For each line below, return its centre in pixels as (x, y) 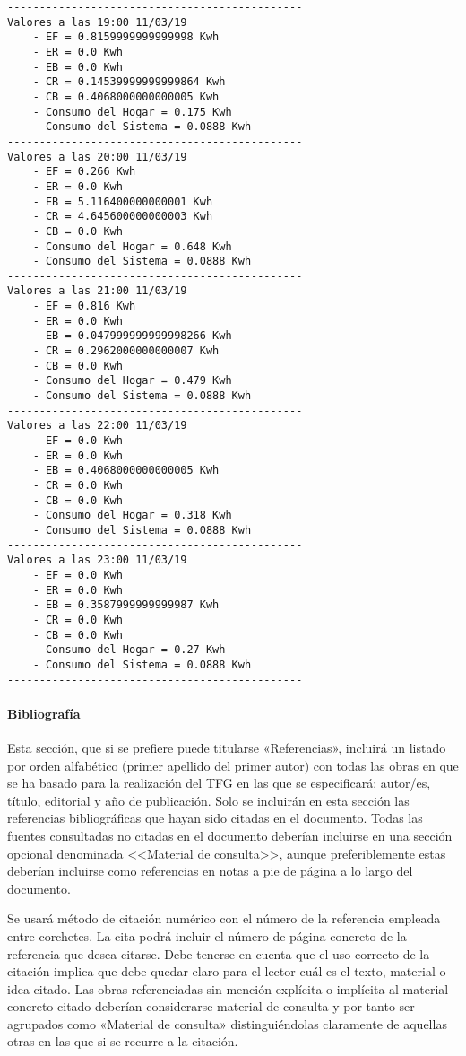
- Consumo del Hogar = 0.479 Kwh (132, 381)
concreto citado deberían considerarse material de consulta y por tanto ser (211, 1006)
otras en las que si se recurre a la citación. (123, 1041)
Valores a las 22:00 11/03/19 (97, 426)
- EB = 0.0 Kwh (78, 67)
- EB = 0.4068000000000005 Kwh (126, 471)
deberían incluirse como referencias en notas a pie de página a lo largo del (210, 871)
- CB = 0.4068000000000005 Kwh (126, 96)
